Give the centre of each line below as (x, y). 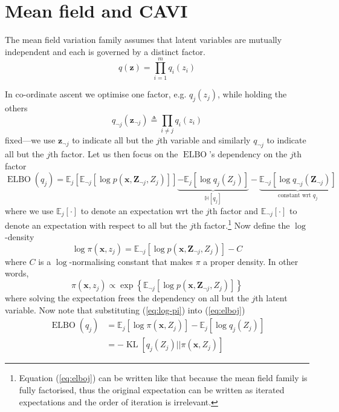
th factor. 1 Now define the (241, 224)
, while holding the (252, 94)
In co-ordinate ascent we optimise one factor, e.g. (96, 94)
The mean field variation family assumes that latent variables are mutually (144, 40)
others (16, 108)
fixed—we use (30, 140)
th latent (271, 298)
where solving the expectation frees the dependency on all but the (127, 298)
